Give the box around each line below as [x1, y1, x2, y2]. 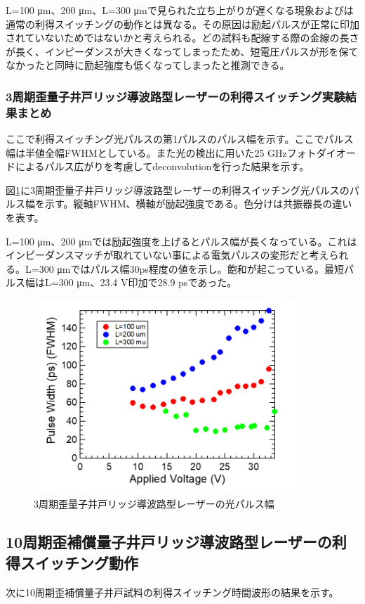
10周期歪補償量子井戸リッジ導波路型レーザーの [6, 531, 332, 553]
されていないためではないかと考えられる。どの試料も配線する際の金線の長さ [6, 30, 359, 45]
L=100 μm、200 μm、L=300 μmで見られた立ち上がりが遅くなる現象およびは [6, 3, 354, 17]
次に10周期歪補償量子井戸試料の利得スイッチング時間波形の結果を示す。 [6, 584, 339, 599]
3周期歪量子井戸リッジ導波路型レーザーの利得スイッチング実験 [6, 87, 345, 105]
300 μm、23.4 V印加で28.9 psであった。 [58, 275, 237, 290]
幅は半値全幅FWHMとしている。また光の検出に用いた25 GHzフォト [6, 145, 317, 160]
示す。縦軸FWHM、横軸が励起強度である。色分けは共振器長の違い [44, 196, 352, 211]
